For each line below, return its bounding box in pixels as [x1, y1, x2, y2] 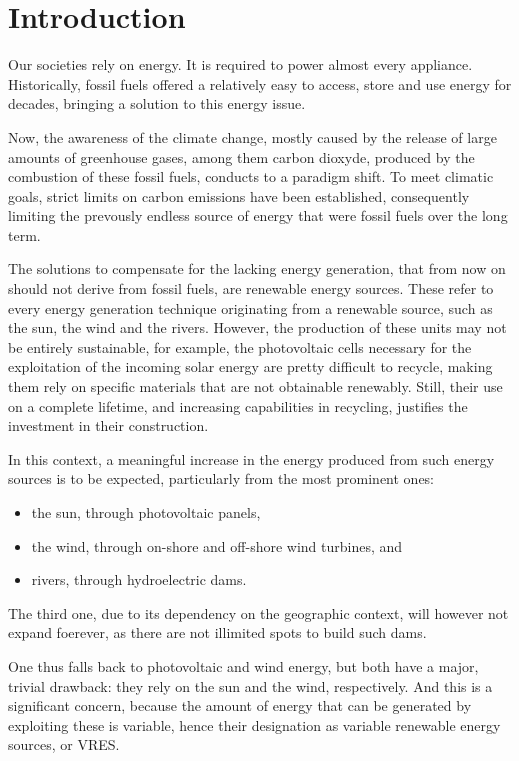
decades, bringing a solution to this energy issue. [8, 93, 306, 114]
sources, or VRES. [8, 734, 120, 755]
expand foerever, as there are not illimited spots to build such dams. [8, 622, 427, 643]
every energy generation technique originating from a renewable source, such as [8, 297, 493, 318]
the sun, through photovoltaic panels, [31, 502, 261, 522]
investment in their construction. [8, 415, 209, 436]
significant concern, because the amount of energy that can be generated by [8, 695, 472, 716]
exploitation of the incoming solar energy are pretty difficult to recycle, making [8, 356, 493, 377]
